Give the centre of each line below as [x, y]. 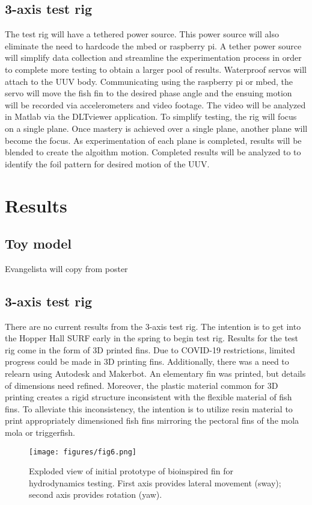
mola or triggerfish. [40, 432]
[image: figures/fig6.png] [83, 452]
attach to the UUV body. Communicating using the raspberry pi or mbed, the [149, 81]
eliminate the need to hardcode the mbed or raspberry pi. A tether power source [153, 45]
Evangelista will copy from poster [66, 268]
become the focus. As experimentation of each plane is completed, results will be [153, 140]
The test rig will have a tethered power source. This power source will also [142, 34]
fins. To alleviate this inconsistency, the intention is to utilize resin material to [149, 408]
